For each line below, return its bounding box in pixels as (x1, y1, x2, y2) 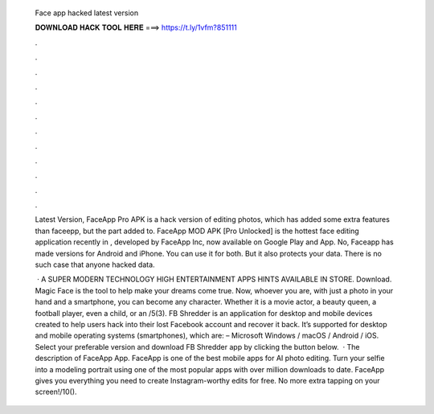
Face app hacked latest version (35, 8, 139, 18)
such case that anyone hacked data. (35, 260, 156, 269)
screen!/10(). (35, 387, 77, 397)
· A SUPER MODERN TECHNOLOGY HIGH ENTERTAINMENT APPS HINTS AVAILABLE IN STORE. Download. (36, 274, 392, 285)
